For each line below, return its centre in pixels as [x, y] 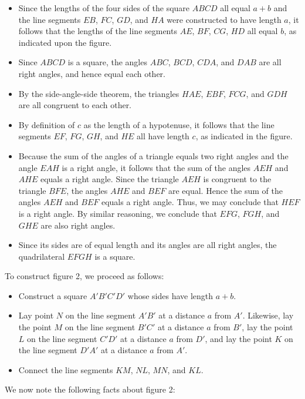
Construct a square [53, 295]
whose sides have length [170, 295]
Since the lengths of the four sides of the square [104, 8]
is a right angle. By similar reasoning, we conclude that [118, 213]
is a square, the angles [107, 62]
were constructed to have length [224, 19]
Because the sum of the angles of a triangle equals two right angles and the [153, 155]
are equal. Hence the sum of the [225, 190]
